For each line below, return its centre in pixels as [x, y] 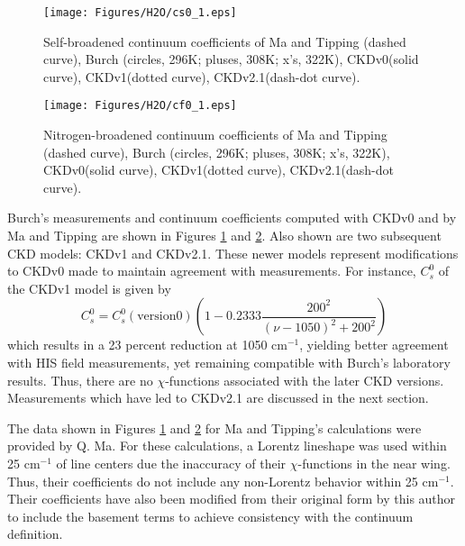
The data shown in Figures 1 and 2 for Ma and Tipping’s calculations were [214, 428]
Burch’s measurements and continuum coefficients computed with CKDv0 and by [232, 218]
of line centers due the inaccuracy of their [171, 463]
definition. [35, 534]
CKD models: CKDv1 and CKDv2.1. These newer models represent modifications [233, 253]
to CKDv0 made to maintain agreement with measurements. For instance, [212, 271]
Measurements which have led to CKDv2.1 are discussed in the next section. [218, 398]
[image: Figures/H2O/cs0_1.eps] [140, 13]
